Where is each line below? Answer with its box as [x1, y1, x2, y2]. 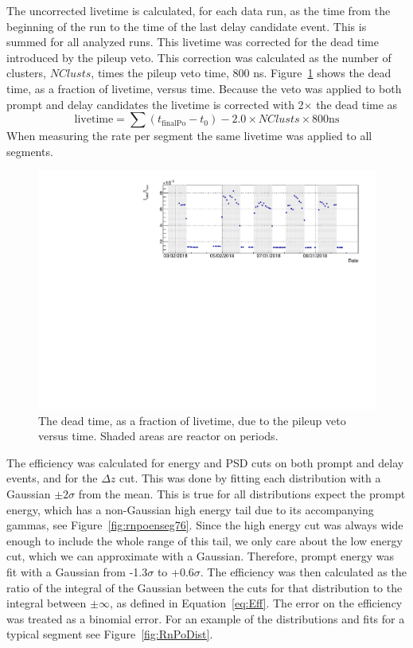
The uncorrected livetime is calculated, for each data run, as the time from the [6, 2, 391, 18]
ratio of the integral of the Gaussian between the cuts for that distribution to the [6, 579, 403, 595]
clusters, [6, 64, 46, 81]
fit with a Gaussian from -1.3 [6, 563, 148, 580]
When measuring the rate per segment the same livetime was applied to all [6, 127, 372, 144]
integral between [6, 595, 87, 611]
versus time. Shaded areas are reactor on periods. [38, 427, 279, 444]
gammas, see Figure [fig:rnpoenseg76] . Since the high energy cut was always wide [6, 517, 403, 533]
